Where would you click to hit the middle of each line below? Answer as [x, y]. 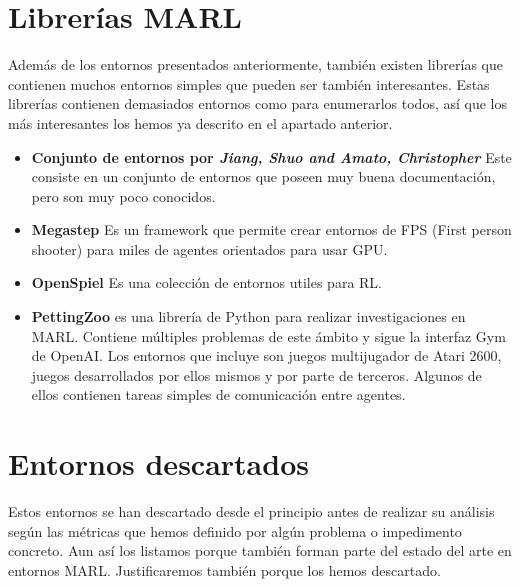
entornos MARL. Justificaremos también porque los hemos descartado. [224, 569]
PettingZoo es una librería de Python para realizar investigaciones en [248, 316]
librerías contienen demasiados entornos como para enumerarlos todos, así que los [257, 103]
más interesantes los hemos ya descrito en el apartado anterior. [200, 122]
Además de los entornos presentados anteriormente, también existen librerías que [256, 64]
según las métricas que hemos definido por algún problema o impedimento [235, 530]
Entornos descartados [158, 463]
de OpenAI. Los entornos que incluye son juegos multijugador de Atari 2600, [266, 355]
